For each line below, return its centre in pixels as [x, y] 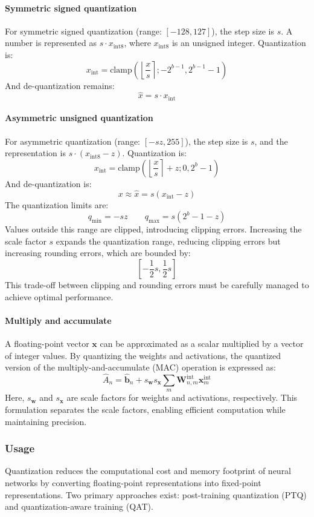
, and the [271, 141]
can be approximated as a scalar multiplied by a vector [202, 343]
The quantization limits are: [57, 204]
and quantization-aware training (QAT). [79, 506]
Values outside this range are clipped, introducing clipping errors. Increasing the [153, 229]
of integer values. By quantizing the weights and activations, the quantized [143, 355]
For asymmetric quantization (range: [73, 141]
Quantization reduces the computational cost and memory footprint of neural [148, 471]
